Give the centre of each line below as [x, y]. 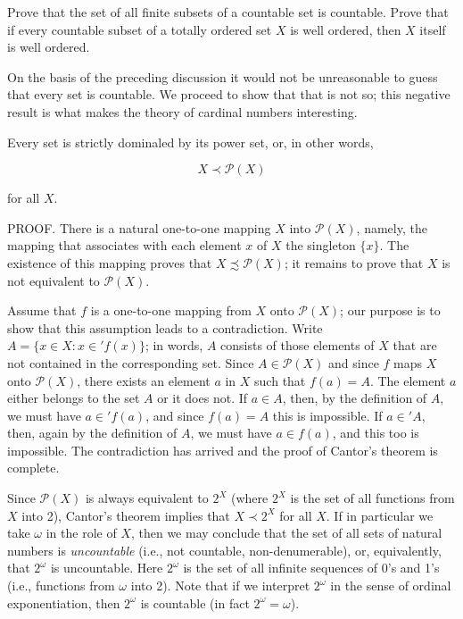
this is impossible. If [327, 415]
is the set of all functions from [372, 498]
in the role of [81, 533]
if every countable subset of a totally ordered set [140, 29]
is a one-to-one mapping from [171, 310]
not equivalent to [54, 280]
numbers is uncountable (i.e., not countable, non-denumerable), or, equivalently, [224, 550]
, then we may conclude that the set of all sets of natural [286, 533]
